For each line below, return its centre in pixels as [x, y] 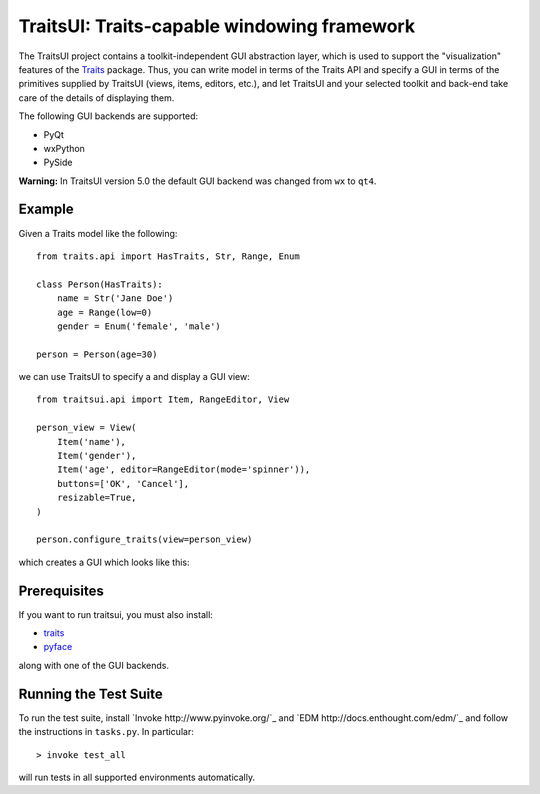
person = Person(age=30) [97, 354]
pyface [58, 647]
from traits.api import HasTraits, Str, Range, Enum [168, 256]
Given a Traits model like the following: [98, 233]
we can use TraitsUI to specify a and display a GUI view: [134, 377]
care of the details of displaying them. [96, 97]
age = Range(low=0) [104, 312]
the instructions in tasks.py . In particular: [106, 732]
